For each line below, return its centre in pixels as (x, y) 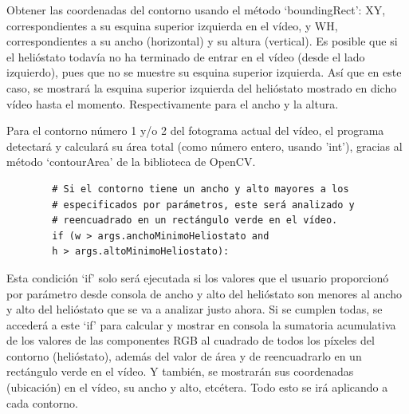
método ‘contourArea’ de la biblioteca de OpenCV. (131, 162)
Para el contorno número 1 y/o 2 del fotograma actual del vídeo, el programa (195, 130)
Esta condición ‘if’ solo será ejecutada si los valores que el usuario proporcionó (198, 277)
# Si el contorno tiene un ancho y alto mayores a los (201, 189)
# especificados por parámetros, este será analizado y (203, 205)
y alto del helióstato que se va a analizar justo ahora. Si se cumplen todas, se (195, 309)
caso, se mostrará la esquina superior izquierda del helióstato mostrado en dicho (202, 87)
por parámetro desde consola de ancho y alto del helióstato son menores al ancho (204, 293)
